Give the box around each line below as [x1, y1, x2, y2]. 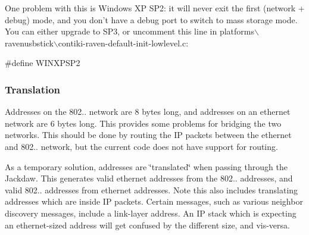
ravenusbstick [5, 36, 54, 49]
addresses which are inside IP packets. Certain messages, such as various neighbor [5, 195, 303, 208]
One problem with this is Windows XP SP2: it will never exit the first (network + [5, 2, 305, 14]
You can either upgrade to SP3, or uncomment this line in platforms [5, 25, 254, 37]
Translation [5, 82, 61, 96]
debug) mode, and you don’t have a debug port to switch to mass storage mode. [5, 13, 298, 26]
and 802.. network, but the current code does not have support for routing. [5, 140, 278, 152]
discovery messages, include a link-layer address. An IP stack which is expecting [5, 206, 296, 219]
